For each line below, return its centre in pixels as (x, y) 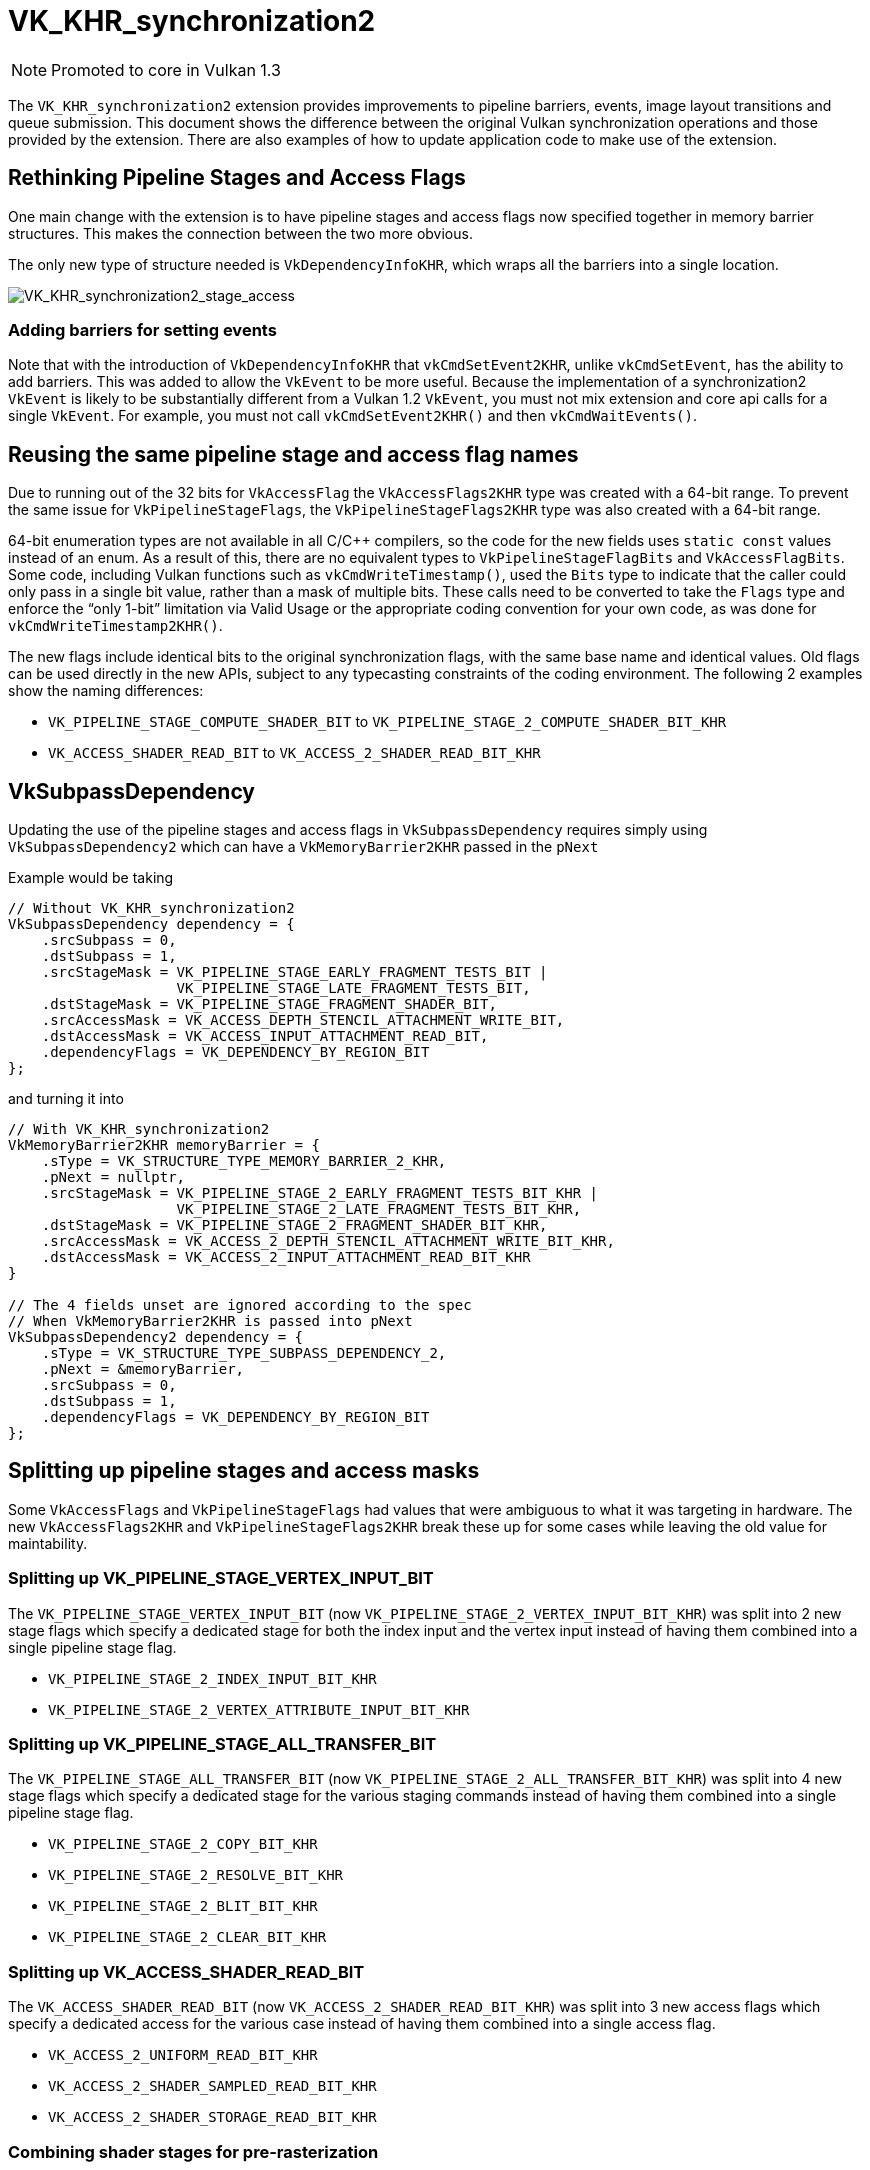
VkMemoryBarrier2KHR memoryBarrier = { (164, 1145)
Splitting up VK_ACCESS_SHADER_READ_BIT (186, 1971)
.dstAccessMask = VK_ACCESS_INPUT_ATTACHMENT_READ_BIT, (265, 1036)
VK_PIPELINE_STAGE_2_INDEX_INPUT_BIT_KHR (212, 1678)
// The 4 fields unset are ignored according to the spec (240, 1305)
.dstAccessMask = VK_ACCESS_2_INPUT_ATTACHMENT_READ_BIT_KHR (286, 1257)
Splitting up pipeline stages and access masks (244, 1471)
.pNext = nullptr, (113, 1177)
